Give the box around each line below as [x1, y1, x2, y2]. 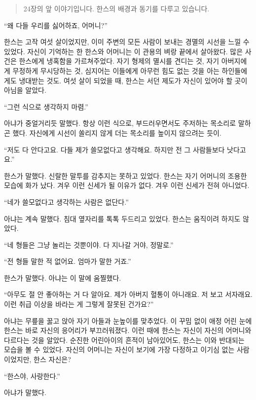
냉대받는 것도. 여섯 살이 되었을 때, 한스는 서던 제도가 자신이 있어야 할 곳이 [19, 75, 248, 85]
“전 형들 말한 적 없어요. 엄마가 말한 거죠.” [4, 256, 131, 266]
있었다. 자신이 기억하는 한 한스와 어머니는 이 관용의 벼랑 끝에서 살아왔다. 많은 [4, 46, 243, 56]
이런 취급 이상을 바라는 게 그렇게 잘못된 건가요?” [4, 299, 154, 309]
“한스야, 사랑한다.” [4, 370, 60, 381]
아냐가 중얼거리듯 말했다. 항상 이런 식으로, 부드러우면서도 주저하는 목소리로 [4, 118, 236, 128]
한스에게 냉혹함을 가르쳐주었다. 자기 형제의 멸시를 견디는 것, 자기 [19, 56, 219, 66]
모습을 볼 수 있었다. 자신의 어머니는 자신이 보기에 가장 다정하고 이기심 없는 [4, 344, 235, 355]
